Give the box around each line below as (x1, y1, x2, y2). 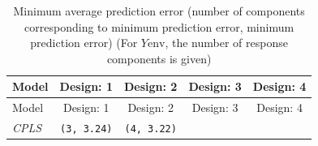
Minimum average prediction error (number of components (13, 2, 305, 19)
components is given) (106, 49, 212, 67)
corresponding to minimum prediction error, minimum (24, 18, 294, 35)
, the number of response (165, 34, 288, 51)
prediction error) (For (30, 34, 138, 51)
